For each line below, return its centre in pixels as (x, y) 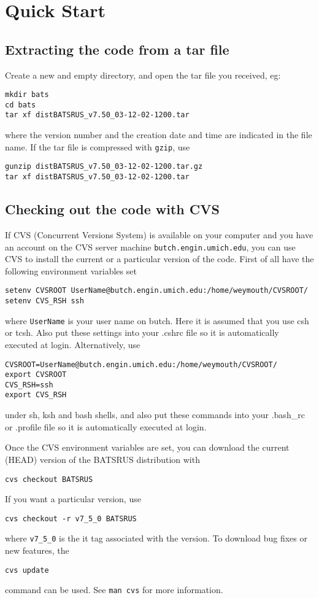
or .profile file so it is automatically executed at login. (106, 426)
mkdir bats (27, 95)
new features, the (37, 550)
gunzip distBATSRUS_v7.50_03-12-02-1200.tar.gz (104, 167)
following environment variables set (71, 270)
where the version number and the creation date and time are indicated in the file (159, 135)
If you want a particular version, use (73, 499)
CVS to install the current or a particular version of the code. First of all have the (159, 259)
